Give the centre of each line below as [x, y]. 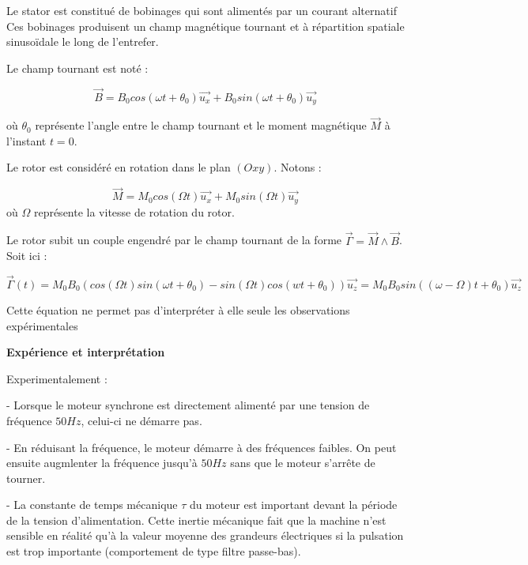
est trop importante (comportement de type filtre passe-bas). [154, 551]
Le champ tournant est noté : [77, 68]
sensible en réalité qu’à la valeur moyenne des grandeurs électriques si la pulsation [205, 535]
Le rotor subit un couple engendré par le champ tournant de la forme [174, 240]
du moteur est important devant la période [293, 505]
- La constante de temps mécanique [92, 505]
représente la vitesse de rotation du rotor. [134, 211]
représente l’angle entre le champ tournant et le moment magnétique [201, 125]
